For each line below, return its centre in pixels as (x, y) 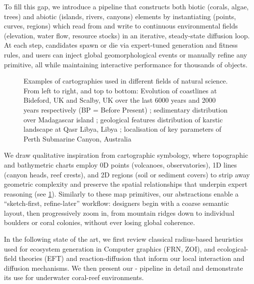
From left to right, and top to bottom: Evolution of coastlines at (120, 90)
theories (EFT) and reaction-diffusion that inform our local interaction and (132, 258)
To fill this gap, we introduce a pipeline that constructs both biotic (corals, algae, (126, 6)
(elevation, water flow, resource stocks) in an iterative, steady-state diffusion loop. (127, 35)
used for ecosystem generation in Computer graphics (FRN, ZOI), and (110, 248)
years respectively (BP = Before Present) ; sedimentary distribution (126, 109)
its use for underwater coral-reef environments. (74, 277)
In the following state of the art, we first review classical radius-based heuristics (124, 239)
